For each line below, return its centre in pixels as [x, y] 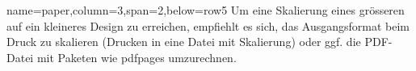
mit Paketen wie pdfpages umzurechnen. [137, 57]
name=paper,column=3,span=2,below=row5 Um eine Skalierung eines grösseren [206, 10]
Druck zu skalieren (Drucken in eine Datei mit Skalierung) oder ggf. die [184, 42]
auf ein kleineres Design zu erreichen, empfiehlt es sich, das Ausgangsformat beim [208, 25]
